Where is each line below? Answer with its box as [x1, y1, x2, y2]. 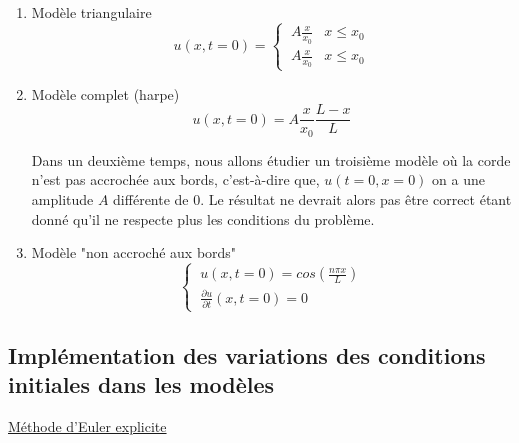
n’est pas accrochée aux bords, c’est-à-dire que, [31, 169, 320, 190]
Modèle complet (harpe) [31, 83, 180, 104]
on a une [432, 169, 485, 190]
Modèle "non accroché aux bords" [31, 242, 237, 263]
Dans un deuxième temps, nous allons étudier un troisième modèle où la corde [31, 149, 511, 170]
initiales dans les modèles [8, 368, 275, 399]
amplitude [31, 188, 94, 209]
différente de [113, 188, 189, 209]
